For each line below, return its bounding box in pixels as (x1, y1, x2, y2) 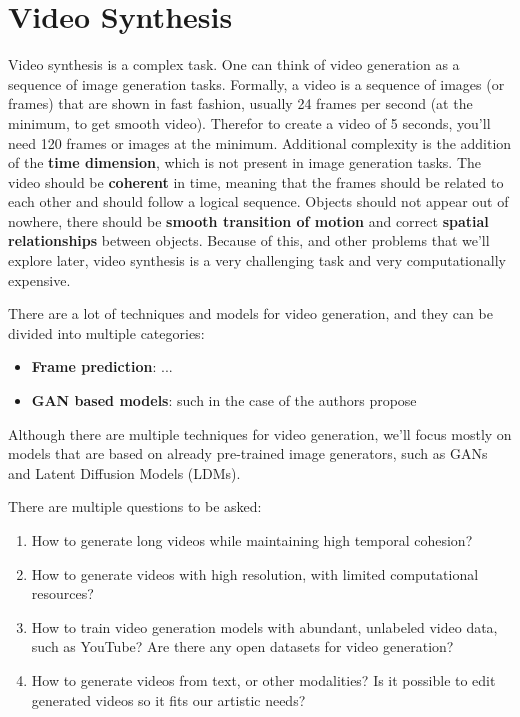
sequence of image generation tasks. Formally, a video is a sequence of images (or (8, 73, 505, 94)
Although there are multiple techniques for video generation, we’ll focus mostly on (8, 423, 512, 444)
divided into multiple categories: (8, 322, 205, 343)
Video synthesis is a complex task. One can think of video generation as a (8, 54, 460, 75)
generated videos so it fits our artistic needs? (31, 689, 306, 710)
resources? (31, 583, 94, 604)
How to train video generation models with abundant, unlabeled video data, (31, 616, 498, 637)
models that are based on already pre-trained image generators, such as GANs (8, 443, 488, 464)
